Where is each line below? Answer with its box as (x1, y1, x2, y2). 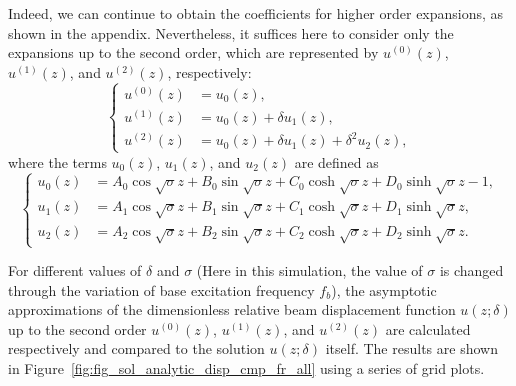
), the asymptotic (331, 279, 437, 300)
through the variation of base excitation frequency (8, 279, 315, 300)
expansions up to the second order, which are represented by (8, 42, 379, 63)
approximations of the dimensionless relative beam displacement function (8, 299, 456, 320)
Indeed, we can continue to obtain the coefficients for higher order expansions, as (8, 3, 504, 23)
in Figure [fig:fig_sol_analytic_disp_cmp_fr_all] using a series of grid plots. (8, 357, 485, 378)
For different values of (8, 260, 142, 280)
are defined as (294, 151, 379, 172)
